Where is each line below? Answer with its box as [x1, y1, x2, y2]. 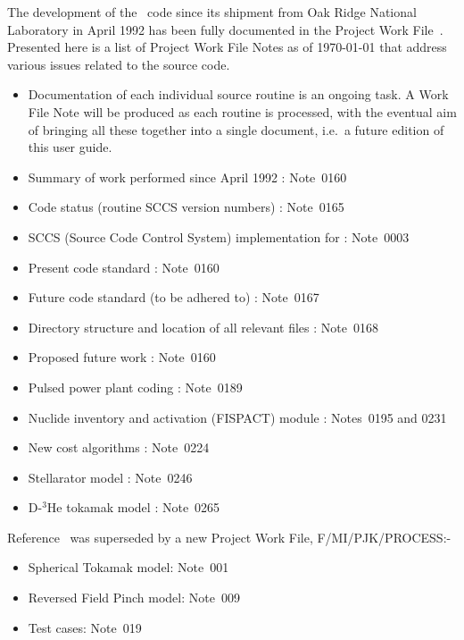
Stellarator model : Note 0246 [28, 467, 193, 486]
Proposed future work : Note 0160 [28, 348, 216, 366]
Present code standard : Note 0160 [28, 257, 220, 276]
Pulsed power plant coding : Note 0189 [28, 377, 243, 396]
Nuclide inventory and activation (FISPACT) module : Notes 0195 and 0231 [28, 408, 447, 426]
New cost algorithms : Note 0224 [28, 438, 210, 457]
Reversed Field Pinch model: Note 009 [28, 588, 240, 607]
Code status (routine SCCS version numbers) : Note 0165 [28, 198, 344, 216]
